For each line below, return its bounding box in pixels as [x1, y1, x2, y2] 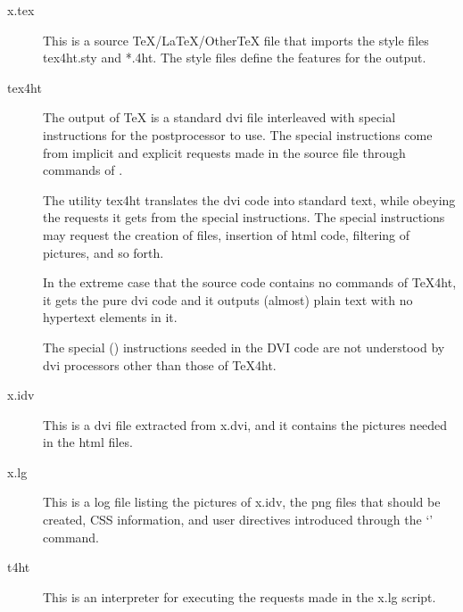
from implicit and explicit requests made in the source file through [43, 143, 406, 161]
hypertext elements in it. [43, 308, 178, 327]
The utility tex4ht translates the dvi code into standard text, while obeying [43, 190, 456, 209]
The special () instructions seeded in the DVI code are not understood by [43, 337, 445, 356]
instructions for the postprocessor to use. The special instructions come [43, 125, 433, 144]
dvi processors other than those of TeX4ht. [43, 355, 277, 374]
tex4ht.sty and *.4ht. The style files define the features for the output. [43, 48, 426, 67]
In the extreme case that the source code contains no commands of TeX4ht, [43, 273, 457, 292]
